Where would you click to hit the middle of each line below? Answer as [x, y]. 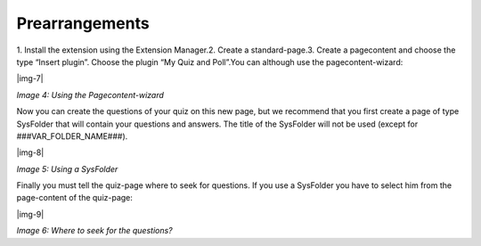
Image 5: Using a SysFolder [67, 168]
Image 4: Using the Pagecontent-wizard [90, 94]
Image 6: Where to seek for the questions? [94, 231]
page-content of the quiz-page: [75, 198]
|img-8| [30, 152]
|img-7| [30, 78]
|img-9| [30, 214]
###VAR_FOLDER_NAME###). [72, 136]
